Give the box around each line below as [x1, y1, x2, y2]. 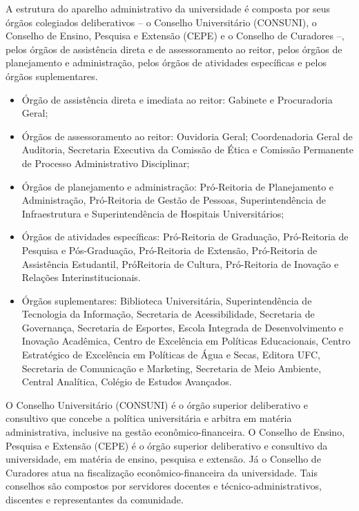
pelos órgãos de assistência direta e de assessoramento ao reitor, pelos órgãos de [6, 41, 342, 56]
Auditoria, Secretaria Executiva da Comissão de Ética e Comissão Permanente [21, 142, 353, 157]
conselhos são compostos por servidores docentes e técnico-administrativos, [6, 479, 322, 493]
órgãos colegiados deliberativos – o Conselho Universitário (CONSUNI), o [6, 15, 317, 29]
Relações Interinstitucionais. [21, 270, 141, 285]
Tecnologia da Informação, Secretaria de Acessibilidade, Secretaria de [21, 307, 315, 321]
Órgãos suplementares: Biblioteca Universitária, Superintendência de [21, 293, 312, 307]
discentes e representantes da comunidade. [6, 492, 184, 506]
